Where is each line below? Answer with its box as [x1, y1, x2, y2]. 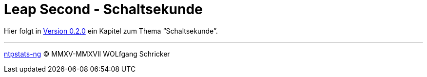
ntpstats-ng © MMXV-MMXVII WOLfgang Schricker [4, 49, 170, 58]
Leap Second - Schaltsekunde [4, 1, 203, 18]
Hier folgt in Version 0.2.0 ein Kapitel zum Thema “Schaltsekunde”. [4, 26, 218, 35]
